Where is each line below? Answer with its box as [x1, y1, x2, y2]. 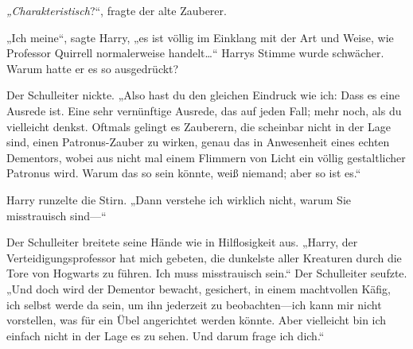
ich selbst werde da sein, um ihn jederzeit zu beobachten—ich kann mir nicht [6, 296, 382, 312]
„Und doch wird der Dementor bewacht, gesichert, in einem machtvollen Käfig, [6, 280, 392, 297]
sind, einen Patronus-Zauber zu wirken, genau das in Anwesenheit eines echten [6, 134, 390, 150]
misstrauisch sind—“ [6, 207, 107, 223]
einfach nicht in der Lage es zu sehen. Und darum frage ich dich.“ [6, 327, 325, 343]
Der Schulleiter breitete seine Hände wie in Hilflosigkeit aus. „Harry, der [6, 234, 358, 250]
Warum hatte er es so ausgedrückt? [6, 60, 179, 76]
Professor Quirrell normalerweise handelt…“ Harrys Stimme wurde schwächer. [6, 45, 384, 61]
